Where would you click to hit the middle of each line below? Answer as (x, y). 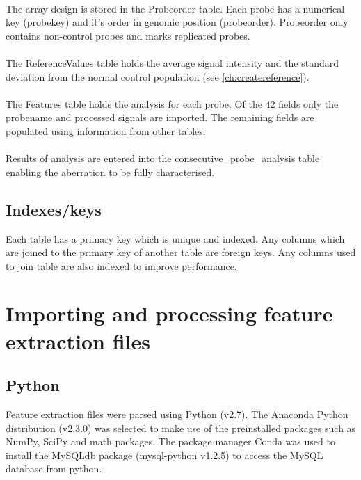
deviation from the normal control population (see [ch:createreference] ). (158, 76)
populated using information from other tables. (106, 130)
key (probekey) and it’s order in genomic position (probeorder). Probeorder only (177, 22)
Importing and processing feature (169, 313)
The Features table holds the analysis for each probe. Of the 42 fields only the (172, 103)
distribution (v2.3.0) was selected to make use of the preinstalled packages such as (181, 427)
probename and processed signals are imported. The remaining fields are (160, 117)
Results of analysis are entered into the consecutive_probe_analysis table (163, 158)
